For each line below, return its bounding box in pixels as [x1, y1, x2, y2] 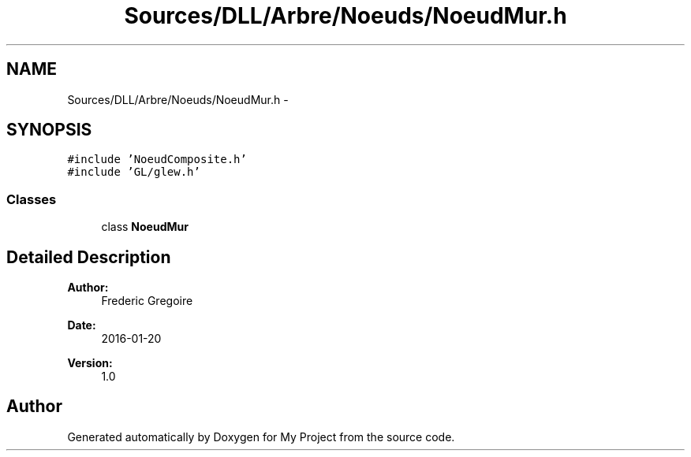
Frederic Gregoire [101, 294, 193, 308]
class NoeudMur [101, 220, 189, 234]
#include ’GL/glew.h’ [67, 165, 200, 179]
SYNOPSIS [6, 120, 92, 140]
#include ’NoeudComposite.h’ [67, 153, 247, 166]
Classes [6, 191, 57, 207]
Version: [67, 356, 113, 370]
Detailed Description [6, 247, 171, 267]
